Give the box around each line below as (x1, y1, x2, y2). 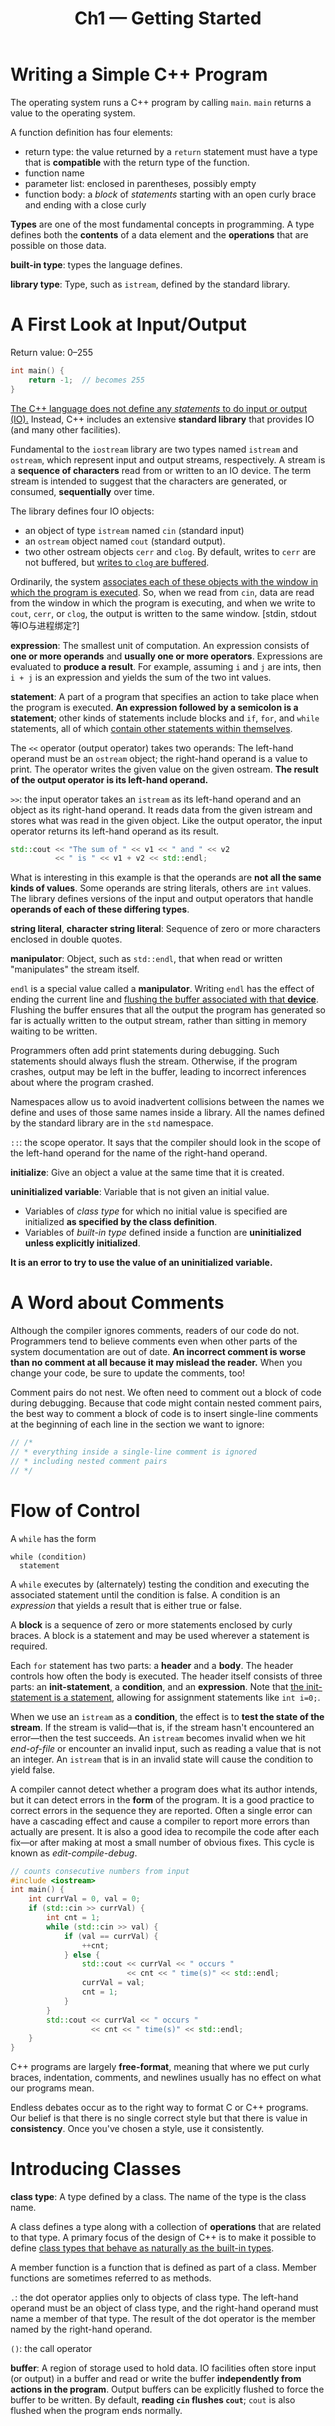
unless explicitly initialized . (24, 1237, 141, 1249)
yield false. (10, 1763, 56, 1776)
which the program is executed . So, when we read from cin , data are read (10, 586, 315, 598)
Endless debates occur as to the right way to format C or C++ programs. (10, 2102, 309, 2114)
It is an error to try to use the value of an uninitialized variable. (10, 1257, 273, 1269)
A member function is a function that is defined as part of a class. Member (10, 2262, 317, 2274)
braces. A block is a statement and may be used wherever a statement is (10, 1629, 310, 1641)
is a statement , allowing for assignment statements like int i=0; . (53, 1691, 321, 1703)
